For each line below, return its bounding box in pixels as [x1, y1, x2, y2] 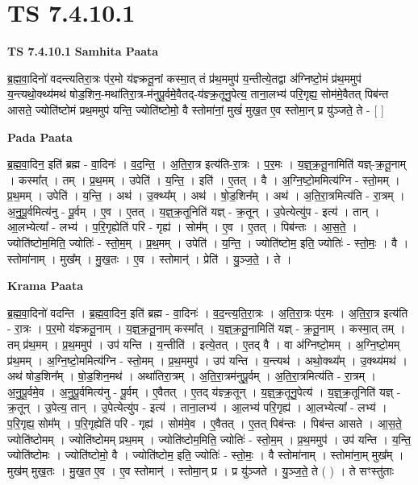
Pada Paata [7, 128, 73, 145]
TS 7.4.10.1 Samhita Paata [7, 43, 159, 60]
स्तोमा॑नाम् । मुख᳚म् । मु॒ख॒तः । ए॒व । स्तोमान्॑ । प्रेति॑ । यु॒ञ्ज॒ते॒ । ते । [7, 250, 292, 267]
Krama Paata [7, 277, 83, 294]
